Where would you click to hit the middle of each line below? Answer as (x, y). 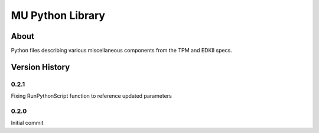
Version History (40, 67)
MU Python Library (58, 15)
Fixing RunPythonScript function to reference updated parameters (92, 96)
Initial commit (27, 123)
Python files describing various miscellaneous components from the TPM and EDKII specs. (122, 51)
